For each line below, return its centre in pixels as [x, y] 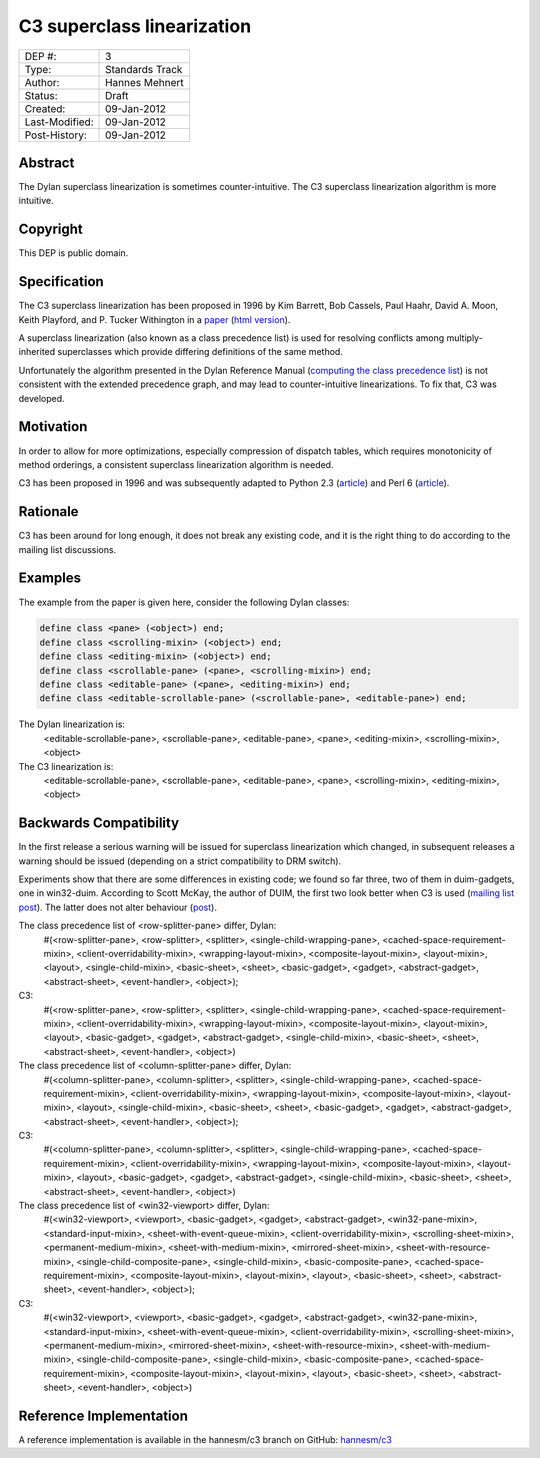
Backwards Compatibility [99, 823]
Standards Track [144, 69]
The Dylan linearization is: [71, 724]
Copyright [51, 229]
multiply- [465, 338]
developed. [41, 398]
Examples [50, 578]
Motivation [53, 426]
